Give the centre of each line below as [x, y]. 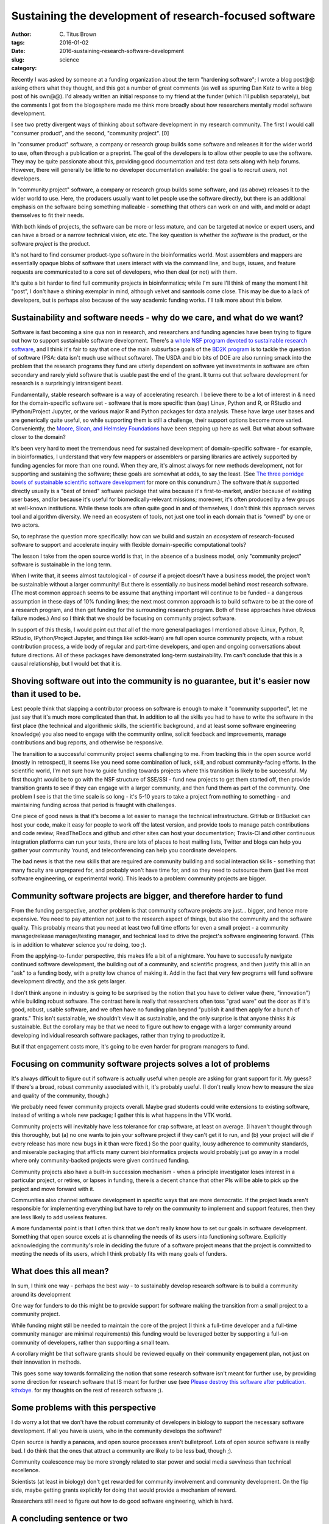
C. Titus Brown [78, 34]
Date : [18, 51]
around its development [41, 1294]
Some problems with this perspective [84, 1408]
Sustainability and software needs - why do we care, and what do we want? [157, 317]
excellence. [26, 1470]
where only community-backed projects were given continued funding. [101, 1161]
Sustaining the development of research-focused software [163, 16]
